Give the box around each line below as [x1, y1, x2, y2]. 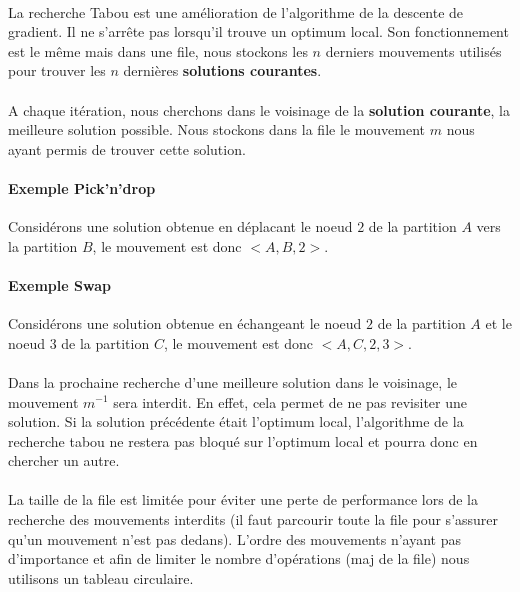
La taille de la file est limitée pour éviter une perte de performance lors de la [8, 489, 478, 510]
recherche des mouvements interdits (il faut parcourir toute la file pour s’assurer [8, 509, 499, 530]
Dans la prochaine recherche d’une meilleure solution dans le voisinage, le [8, 371, 458, 392]
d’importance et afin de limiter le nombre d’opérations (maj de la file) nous [8, 548, 470, 569]
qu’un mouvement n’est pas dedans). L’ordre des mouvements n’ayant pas [8, 528, 461, 549]
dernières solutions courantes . [123, 60, 322, 81]
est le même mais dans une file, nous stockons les [8, 40, 308, 61]
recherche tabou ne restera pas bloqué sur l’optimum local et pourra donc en [8, 430, 478, 451]
